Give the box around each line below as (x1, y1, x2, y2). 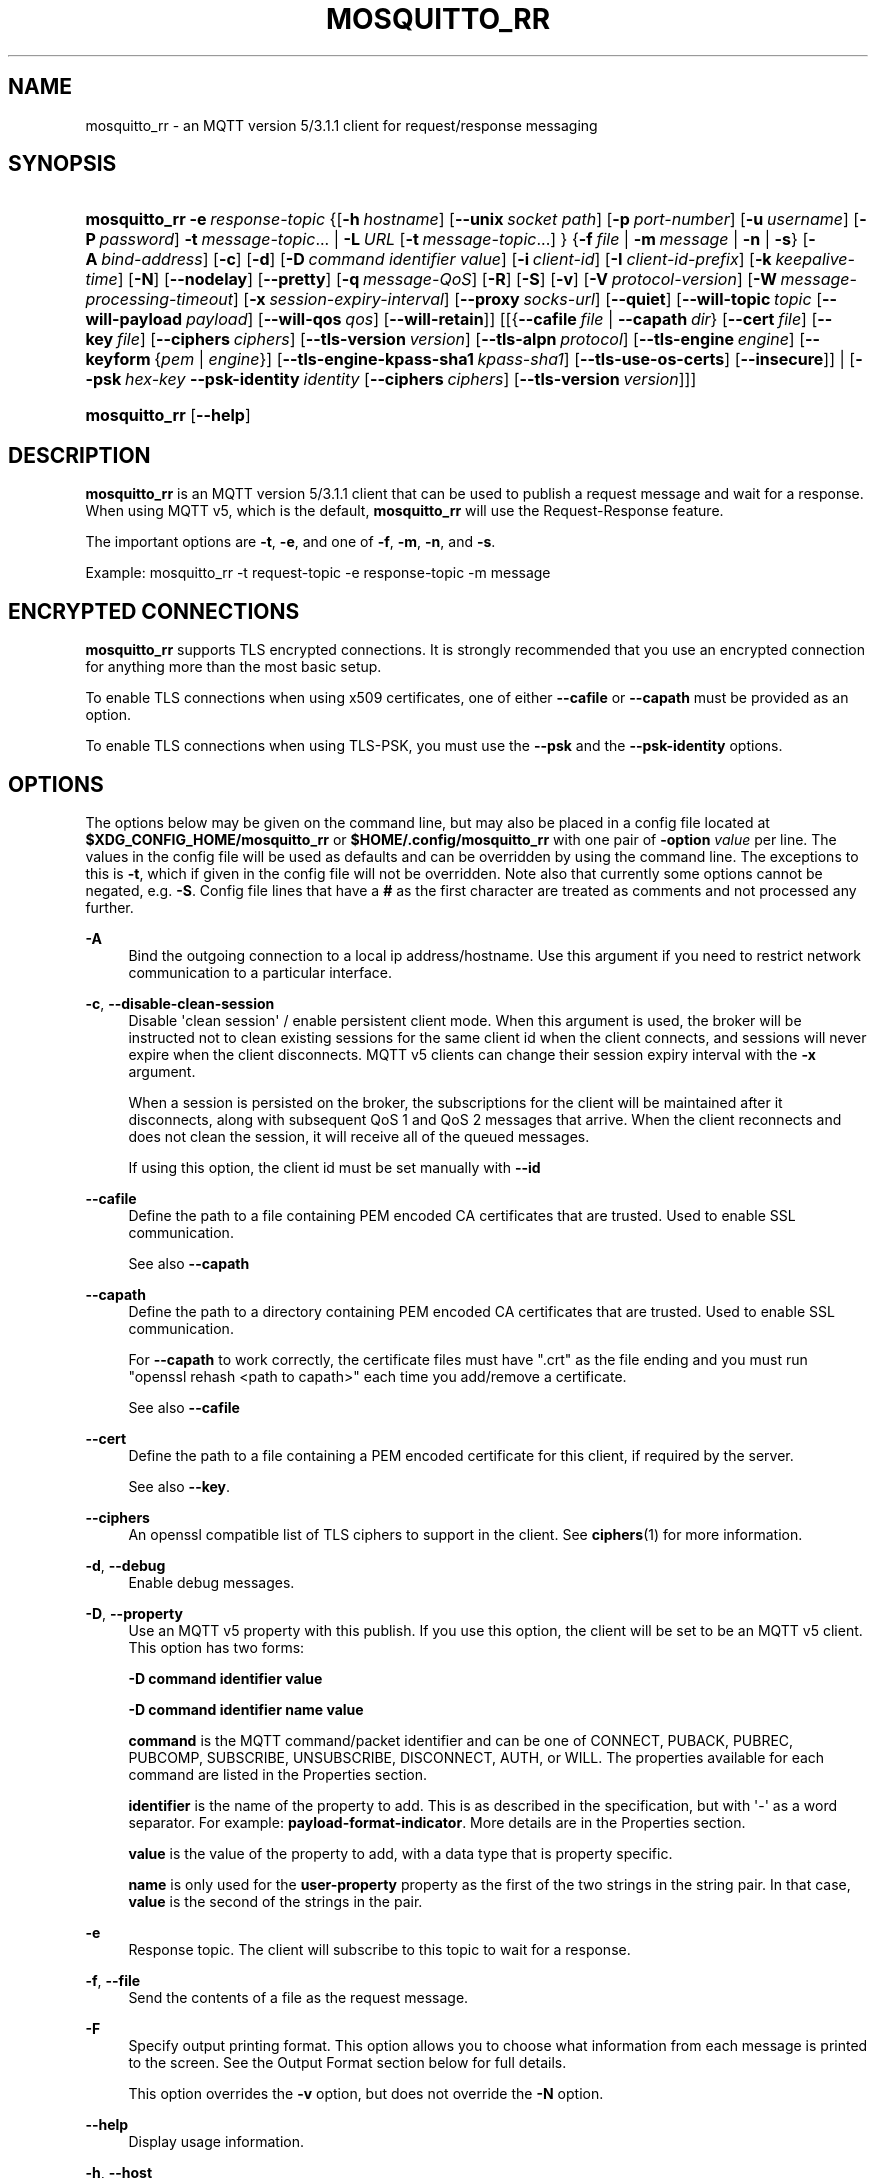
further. (85, 898, 134, 916)
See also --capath (128, 1254, 250, 1272)
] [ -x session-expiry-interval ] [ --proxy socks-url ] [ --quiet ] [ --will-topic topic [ (233, 289, 822, 310)
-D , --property (85, 1604, 183, 1622)
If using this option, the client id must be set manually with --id (128, 1158, 541, 1176)
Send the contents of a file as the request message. (128, 1988, 469, 2006)
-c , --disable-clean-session (85, 994, 275, 1012)
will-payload (85, 309, 183, 330)
